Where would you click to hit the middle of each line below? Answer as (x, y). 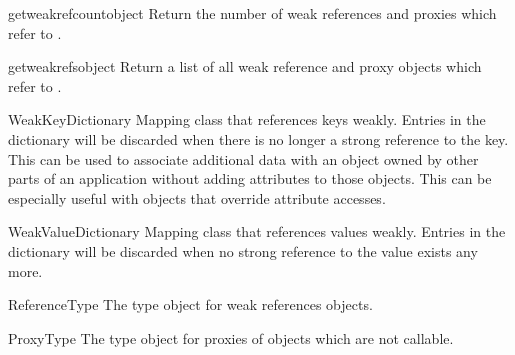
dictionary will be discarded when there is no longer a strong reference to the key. (258, 138)
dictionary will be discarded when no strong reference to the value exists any (243, 250)
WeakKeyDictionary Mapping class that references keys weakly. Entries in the (247, 119)
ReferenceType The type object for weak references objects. (190, 304)
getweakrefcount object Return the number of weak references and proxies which (252, 13)
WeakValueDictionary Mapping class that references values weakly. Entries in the (257, 231)
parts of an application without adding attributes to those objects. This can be (250, 178)
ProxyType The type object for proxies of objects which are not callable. (231, 337)
